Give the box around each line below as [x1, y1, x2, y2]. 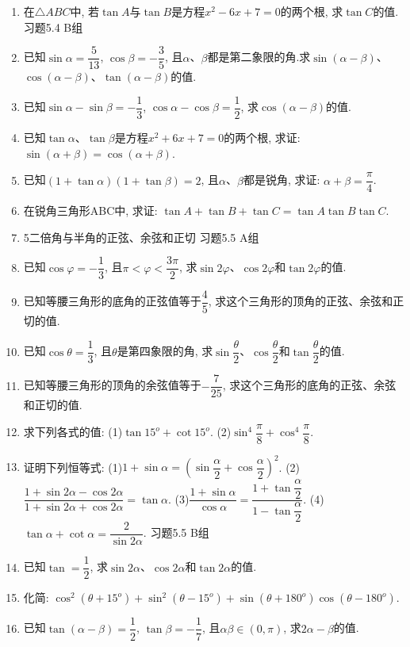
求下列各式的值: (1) [23, 423, 123, 440]
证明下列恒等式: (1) [23, 458, 123, 475]
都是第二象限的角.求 [207, 48, 311, 65]
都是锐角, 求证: [243, 171, 320, 188]
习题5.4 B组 [23, 18, 83, 35]
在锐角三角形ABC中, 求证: [23, 202, 158, 219]
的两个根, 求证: [224, 128, 301, 145]
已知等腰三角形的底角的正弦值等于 [23, 293, 201, 309]
